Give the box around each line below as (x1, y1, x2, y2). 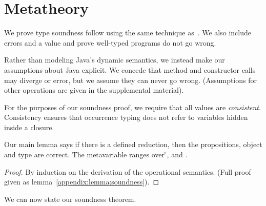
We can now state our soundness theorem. (4, 193, 136, 204)
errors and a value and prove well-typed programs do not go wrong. (4, 37, 216, 48)
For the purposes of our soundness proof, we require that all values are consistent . (4, 101, 261, 112)
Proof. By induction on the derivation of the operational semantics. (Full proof (4, 166, 251, 177)
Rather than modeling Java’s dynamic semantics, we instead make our (4, 54, 225, 65)
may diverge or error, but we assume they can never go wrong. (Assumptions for (4, 74, 257, 85)
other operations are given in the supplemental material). (4, 85, 184, 95)
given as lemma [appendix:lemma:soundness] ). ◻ (4, 176, 159, 187)
